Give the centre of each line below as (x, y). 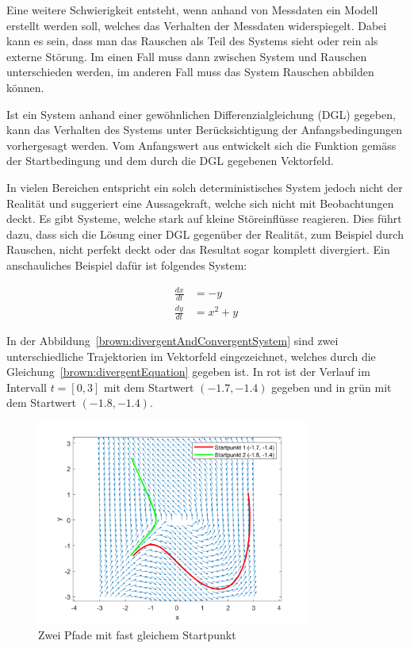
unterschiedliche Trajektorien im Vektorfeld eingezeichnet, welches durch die (191, 356)
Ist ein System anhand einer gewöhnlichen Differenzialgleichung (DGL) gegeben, (201, 114)
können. (25, 87)
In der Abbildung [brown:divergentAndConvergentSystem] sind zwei (172, 341)
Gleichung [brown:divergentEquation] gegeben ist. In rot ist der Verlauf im (188, 372)
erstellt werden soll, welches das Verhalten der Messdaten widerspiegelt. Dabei (197, 25)
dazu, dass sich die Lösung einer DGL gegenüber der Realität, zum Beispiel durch (205, 234)
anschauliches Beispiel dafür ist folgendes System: (127, 265)
